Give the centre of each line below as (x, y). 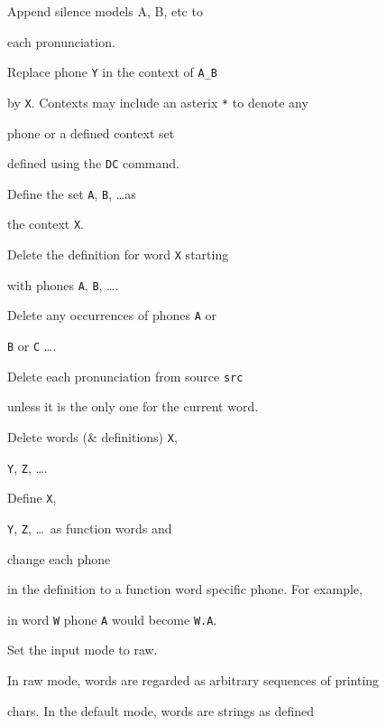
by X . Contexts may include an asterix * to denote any (158, 102)
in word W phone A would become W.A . (112, 619)
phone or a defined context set (91, 132)
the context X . (46, 224)
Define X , (32, 498)
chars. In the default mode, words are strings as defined (161, 710)
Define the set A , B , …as (72, 193)
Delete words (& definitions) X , (92, 436)
